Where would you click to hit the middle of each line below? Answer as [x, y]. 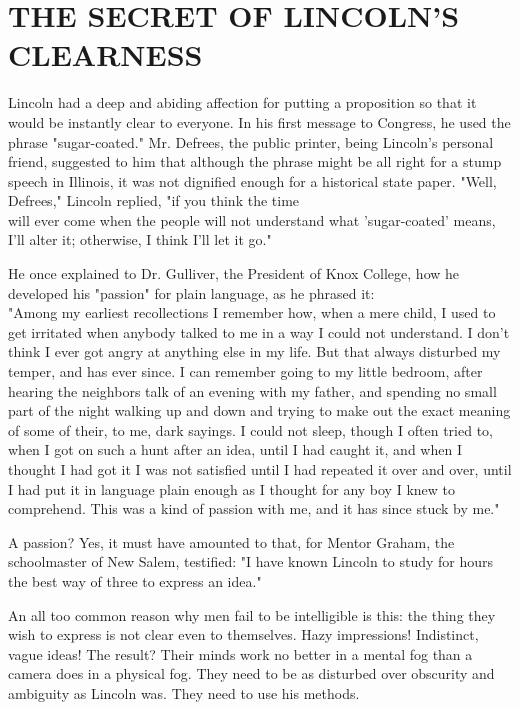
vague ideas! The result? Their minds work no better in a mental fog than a [240, 653]
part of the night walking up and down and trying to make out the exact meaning [259, 410]
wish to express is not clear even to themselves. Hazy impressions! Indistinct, [243, 634]
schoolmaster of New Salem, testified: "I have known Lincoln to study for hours [251, 561]
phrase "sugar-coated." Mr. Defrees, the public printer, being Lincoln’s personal [251, 141]
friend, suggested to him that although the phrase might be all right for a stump [255, 161]
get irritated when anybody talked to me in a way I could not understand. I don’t [259, 331]
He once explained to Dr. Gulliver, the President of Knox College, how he [234, 273]
